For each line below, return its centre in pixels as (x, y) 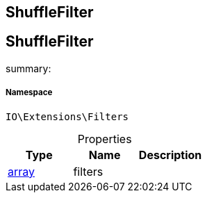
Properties (105, 139)
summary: (28, 68)
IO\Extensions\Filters (67, 116)
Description (170, 155)
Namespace (29, 93)
